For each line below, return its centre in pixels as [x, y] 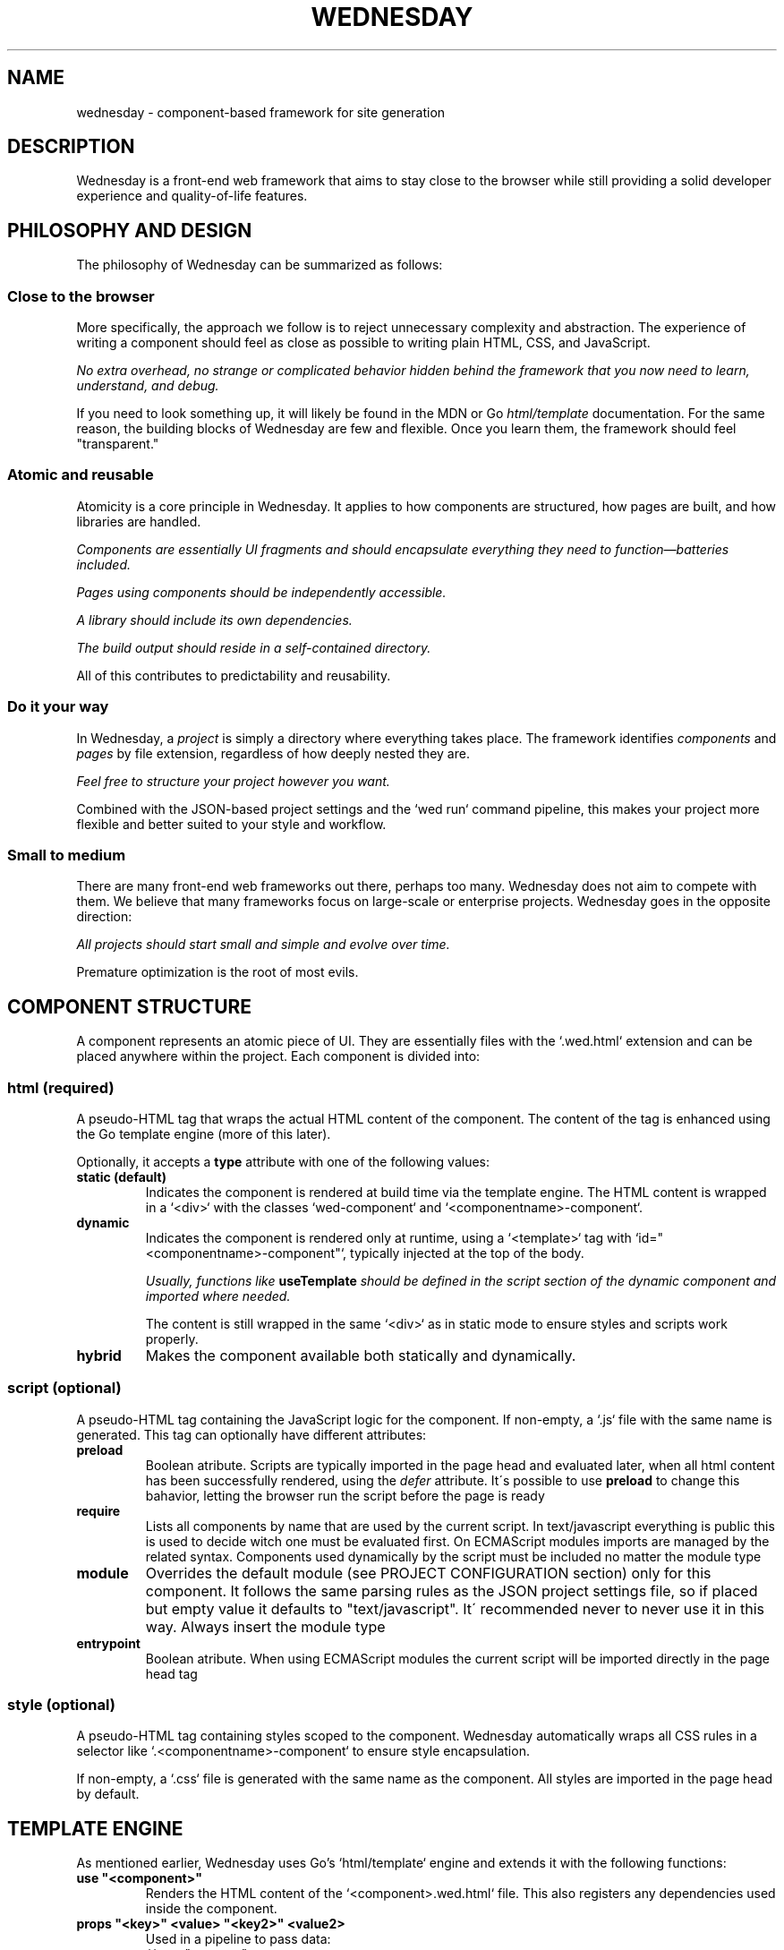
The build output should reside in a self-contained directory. [254, 647]
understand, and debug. [148, 386]
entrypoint [108, 1643]
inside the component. [211, 1909]
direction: [104, 917]
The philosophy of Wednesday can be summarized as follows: [260, 265]
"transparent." [118, 444]
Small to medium [67, 855]
